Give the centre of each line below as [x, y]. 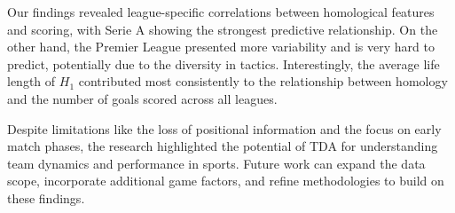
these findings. [46, 197]
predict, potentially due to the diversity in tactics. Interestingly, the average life [224, 63]
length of [31, 81]
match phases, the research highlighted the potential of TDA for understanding [223, 146]
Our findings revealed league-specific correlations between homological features [221, 12]
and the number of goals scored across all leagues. [142, 98]
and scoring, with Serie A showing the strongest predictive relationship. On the [223, 29]
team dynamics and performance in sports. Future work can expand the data [216, 163]
